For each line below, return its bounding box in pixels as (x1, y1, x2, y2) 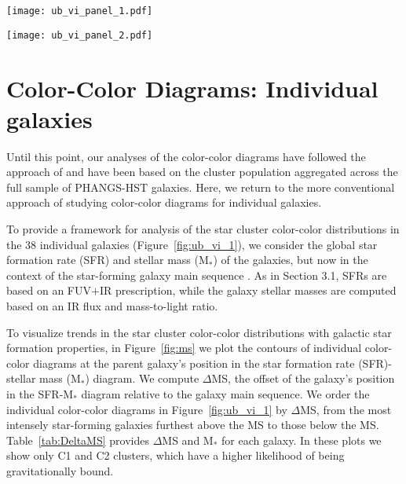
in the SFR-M (6, 385, 74, 401)
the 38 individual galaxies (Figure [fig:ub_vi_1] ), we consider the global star (6, 236, 378, 252)
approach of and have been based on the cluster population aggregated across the (6, 163, 398, 180)
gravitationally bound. (6, 462, 114, 478)
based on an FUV (6, 282, 91, 299)
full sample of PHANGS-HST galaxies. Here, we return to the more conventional (6, 178, 395, 195)
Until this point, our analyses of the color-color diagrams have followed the (6, 148, 366, 164)
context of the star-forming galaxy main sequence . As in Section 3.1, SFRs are (6, 266, 387, 283)
